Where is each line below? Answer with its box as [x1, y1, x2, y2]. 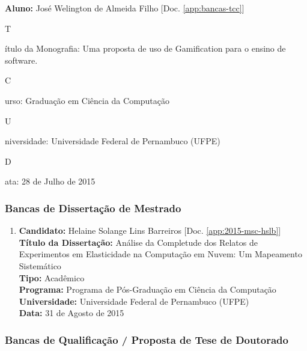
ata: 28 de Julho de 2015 [5, 175, 96, 188]
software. [5, 53, 38, 66]
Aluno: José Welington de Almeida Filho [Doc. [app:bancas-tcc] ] [5, 2, 245, 14]
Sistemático [19, 259, 61, 272]
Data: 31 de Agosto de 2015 [19, 307, 124, 319]
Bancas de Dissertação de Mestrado [5, 200, 181, 215]
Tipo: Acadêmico [19, 271, 85, 284]
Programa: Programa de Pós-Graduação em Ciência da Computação [19, 283, 276, 296]
